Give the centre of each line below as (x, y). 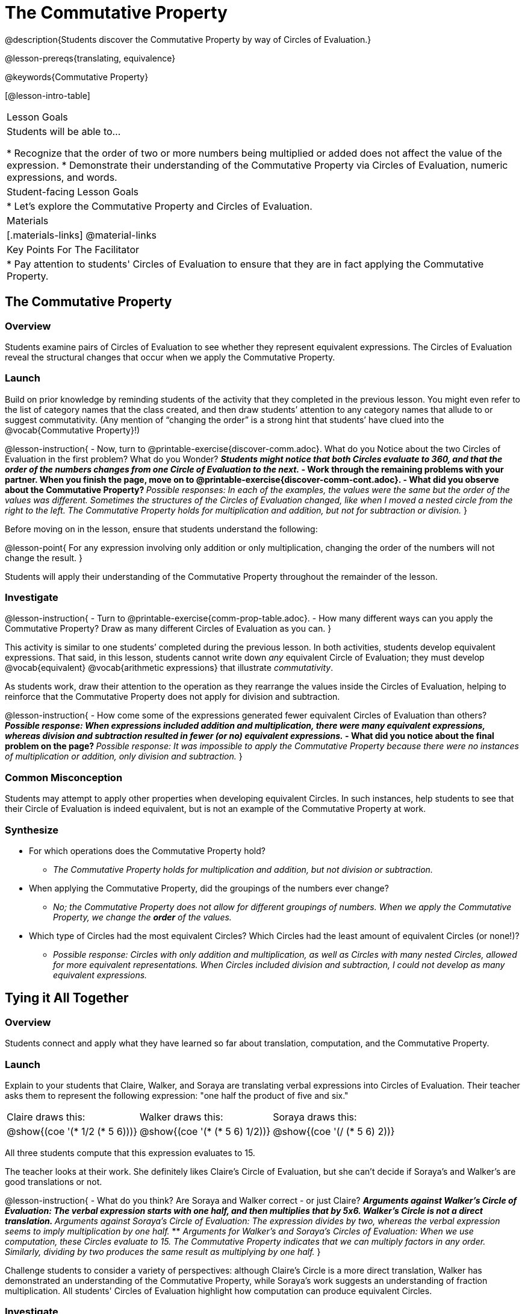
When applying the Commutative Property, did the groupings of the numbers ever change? (209, 888)
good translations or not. (54, 1181)
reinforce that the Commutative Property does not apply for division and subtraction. (172, 697)
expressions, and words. (62, 177)
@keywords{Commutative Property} (77, 77)
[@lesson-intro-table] (48, 95)
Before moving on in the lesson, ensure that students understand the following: (161, 529)
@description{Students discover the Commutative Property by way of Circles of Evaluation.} (188, 39)
